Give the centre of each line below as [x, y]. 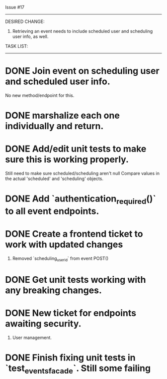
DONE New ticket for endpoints [71, 313]
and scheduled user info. [58, 82]
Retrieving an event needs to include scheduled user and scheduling [83, 31]
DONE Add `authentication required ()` [81, 199]
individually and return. [54, 126]
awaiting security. [43, 323]
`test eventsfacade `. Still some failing [78, 369]
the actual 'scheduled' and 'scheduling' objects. [54, 179]
